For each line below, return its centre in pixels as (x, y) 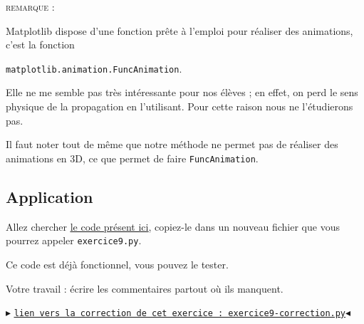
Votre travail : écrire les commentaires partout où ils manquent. (145, 288)
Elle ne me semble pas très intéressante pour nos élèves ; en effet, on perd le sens (182, 92)
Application (50, 196)
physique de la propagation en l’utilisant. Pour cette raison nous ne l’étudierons (180, 106)
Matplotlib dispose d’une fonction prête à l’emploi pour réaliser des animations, (180, 30)
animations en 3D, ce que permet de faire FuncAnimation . (132, 158)
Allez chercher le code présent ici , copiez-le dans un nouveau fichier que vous (173, 226)
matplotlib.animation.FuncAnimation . (94, 68)
